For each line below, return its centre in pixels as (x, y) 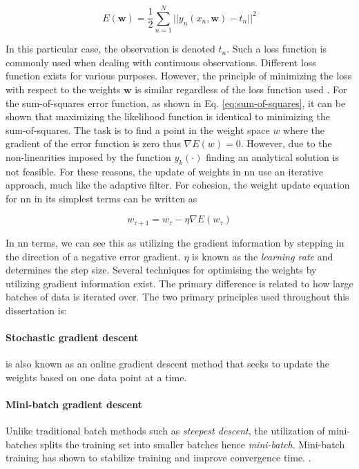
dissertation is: (36, 310)
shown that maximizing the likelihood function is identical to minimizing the (168, 116)
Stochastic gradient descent (72, 337)
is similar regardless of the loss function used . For (241, 89)
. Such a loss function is (277, 49)
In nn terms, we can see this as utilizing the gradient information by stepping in (175, 242)
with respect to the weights (63, 89)
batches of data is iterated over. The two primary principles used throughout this (177, 297)
